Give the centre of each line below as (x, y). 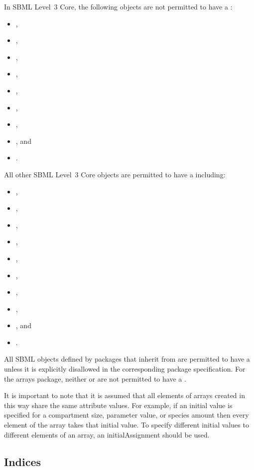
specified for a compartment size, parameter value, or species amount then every (127, 415)
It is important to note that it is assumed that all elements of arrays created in (125, 395)
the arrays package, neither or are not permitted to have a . (95, 378)
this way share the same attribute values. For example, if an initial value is (118, 405)
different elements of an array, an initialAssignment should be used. (107, 434)
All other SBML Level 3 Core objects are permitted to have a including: (115, 174)
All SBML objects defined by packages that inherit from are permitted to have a (127, 359)
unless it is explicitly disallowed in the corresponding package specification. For (125, 369)
